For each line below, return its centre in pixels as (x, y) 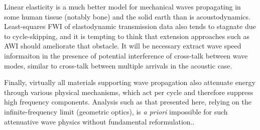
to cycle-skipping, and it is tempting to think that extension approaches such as (127, 36)
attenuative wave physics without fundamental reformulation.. (99, 121)
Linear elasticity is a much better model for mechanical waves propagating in (122, 6)
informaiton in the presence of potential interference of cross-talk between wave (126, 55)
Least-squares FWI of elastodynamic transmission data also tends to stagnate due (130, 26)
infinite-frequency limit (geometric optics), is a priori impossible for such (116, 111)
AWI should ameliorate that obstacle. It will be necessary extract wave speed (123, 46)
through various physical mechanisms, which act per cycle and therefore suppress (129, 92)
